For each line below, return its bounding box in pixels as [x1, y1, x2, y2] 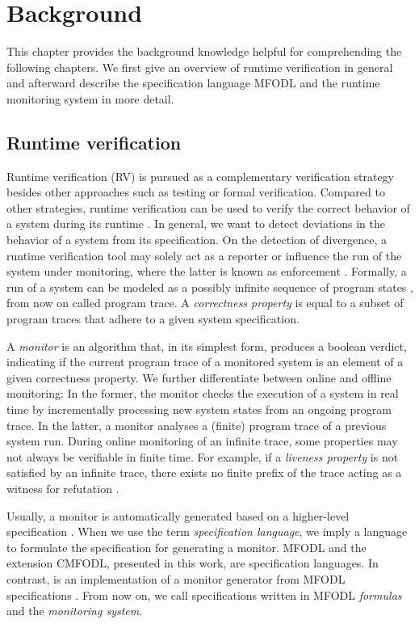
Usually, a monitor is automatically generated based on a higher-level [6, 507, 350, 524]
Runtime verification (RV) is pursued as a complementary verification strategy [6, 167, 394, 184]
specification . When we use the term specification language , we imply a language [6, 523, 408, 540]
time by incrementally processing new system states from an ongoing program [6, 401, 392, 418]
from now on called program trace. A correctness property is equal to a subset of [6, 294, 404, 311]
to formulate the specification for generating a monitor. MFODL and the [6, 538, 367, 555]
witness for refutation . [6, 479, 119, 496]
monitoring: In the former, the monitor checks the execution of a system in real [6, 385, 399, 402]
